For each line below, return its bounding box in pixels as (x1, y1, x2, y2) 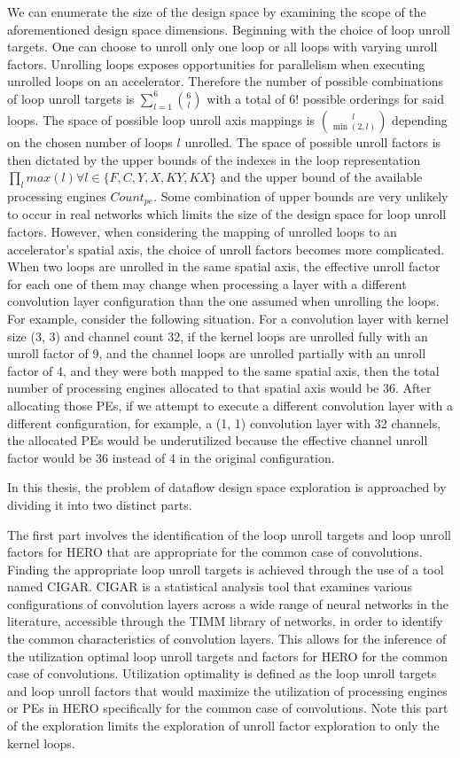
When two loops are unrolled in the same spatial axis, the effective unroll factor (7, 257, 441, 276)
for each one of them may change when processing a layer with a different (7, 274, 407, 293)
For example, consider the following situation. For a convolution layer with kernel (7, 309, 449, 327)
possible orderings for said (302, 89, 444, 107)
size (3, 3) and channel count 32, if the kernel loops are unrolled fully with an (7, 326, 428, 345)
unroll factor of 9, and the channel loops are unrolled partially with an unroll (7, 344, 426, 363)
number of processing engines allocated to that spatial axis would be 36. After (7, 379, 432, 397)
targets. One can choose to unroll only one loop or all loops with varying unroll (7, 37, 438, 56)
